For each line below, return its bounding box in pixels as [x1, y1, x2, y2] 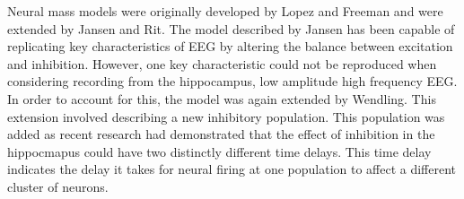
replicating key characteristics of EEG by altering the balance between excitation [7, 37, 453, 56]
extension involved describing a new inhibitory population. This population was [7, 107, 445, 125]
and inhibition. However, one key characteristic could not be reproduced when [7, 54, 437, 73]
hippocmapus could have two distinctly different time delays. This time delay [7, 142, 432, 160]
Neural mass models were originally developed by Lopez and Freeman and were [7, 2, 443, 20]
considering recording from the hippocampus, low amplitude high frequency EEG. [7, 72, 458, 91]
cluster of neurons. [7, 177, 109, 195]
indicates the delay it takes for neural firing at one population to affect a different [7, 160, 457, 178]
